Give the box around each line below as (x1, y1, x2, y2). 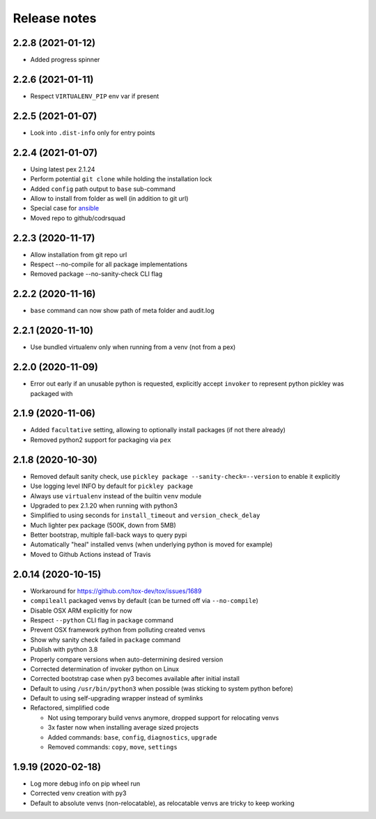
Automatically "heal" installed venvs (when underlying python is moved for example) (30, 540, 273, 549)
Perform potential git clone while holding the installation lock (30, 175, 212, 183)
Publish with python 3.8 (30, 645, 98, 654)
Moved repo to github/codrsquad (30, 213, 125, 222)
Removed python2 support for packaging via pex (30, 436, 171, 444)
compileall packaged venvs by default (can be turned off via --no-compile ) (30, 597, 259, 605)
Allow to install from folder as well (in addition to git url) (30, 194, 189, 202)
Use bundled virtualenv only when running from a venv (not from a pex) (30, 343, 236, 351)
